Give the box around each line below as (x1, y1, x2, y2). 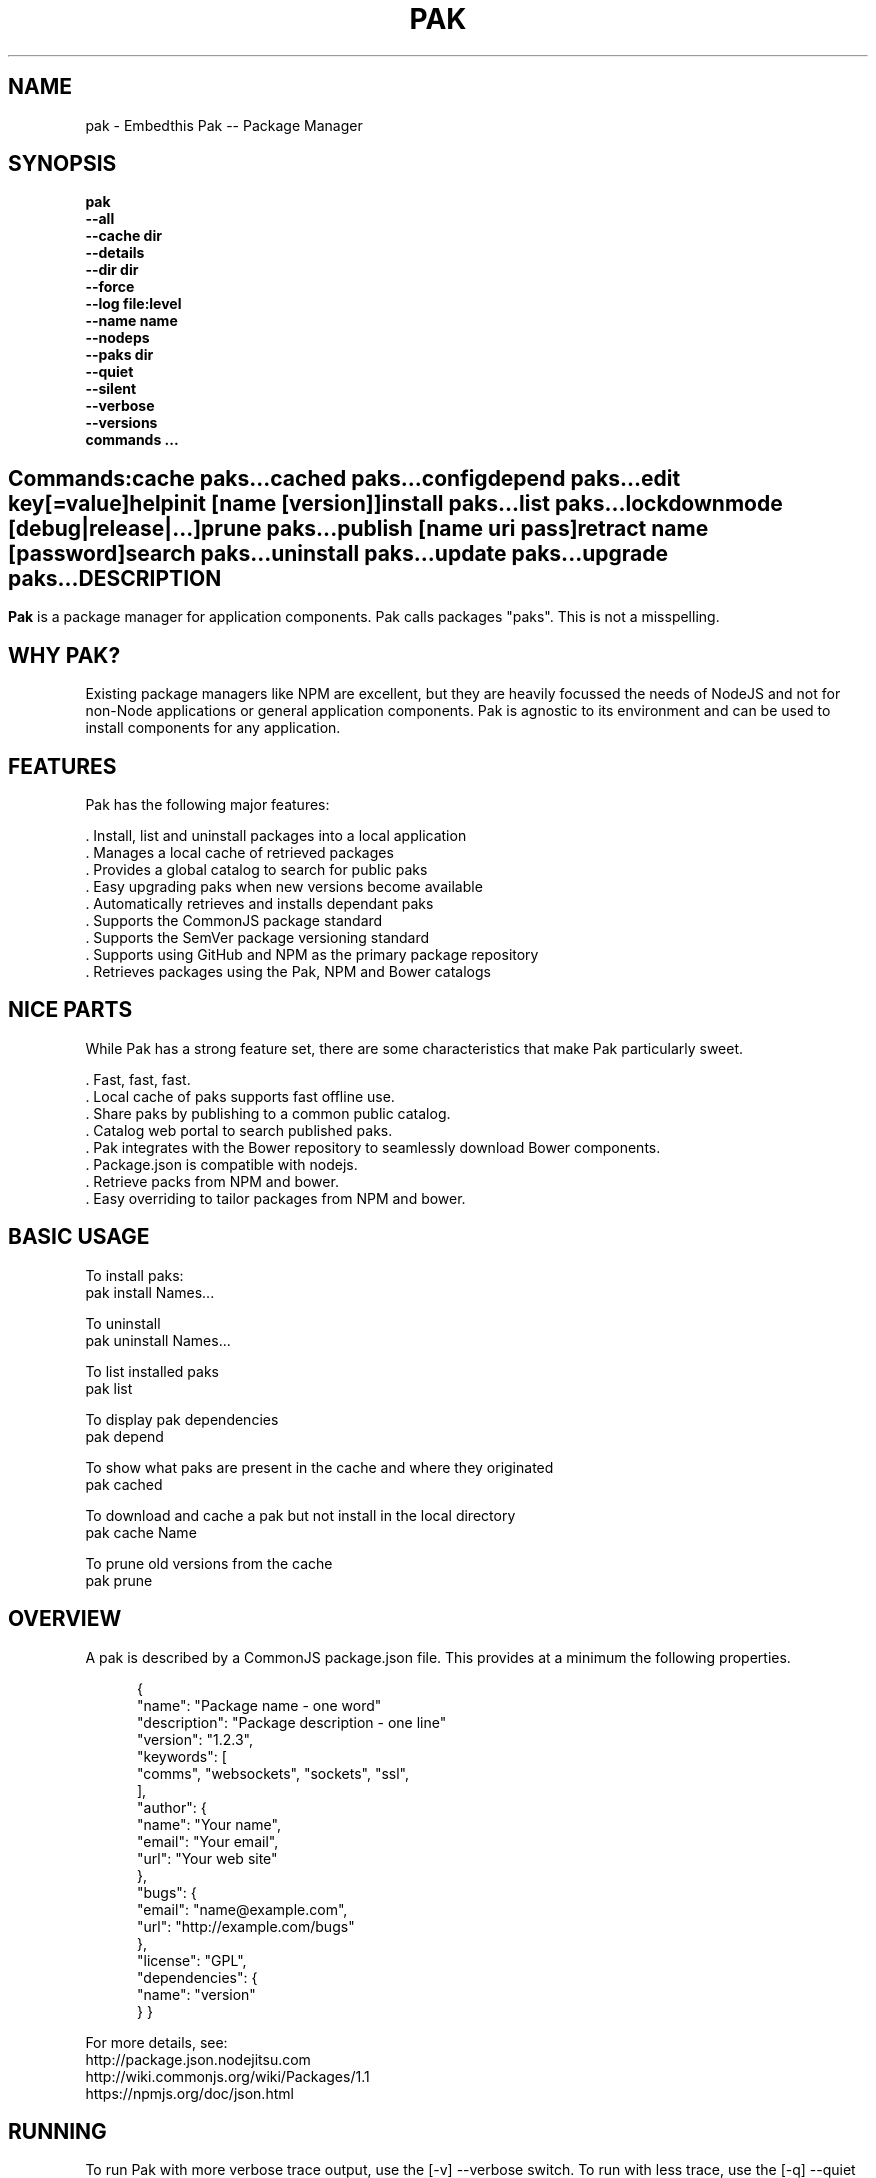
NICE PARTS (8, 997, 133, 1023)
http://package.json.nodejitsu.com (85, 2050, 311, 2068)
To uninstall (85, 1314, 161, 1332)
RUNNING (8, 2118, 107, 2144)
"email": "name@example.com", (137, 1900, 348, 1918)
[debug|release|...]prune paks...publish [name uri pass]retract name (8, 515, 709, 541)
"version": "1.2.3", (137, 1730, 253, 1748)
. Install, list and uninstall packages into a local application (85, 826, 467, 844)
